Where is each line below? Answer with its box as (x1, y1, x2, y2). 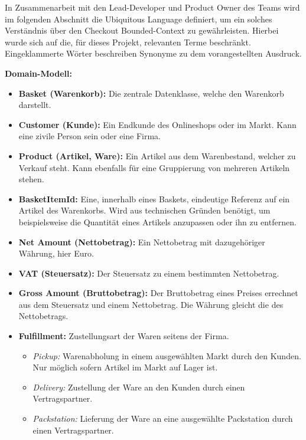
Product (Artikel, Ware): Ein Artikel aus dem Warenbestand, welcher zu (18, 149, 296, 162)
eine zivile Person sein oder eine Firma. (18, 130, 161, 142)
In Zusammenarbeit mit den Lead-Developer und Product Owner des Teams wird (5, 1, 300, 13)
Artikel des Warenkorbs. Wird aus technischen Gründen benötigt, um (18, 204, 271, 216)
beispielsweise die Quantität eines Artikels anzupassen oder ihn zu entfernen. (18, 215, 297, 228)
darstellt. (18, 98, 51, 111)
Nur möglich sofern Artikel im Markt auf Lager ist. (32, 361, 218, 373)
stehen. (18, 173, 44, 185)
